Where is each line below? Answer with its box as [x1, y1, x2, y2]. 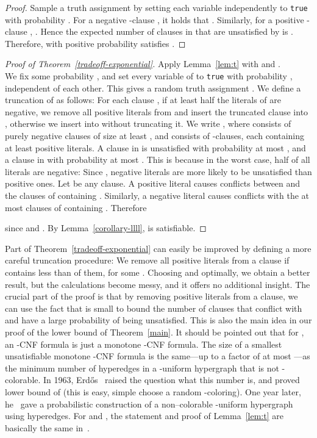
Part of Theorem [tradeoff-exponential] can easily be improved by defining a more [5, 242, 312, 254]
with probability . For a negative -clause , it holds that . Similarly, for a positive [5, 13, 304, 26]
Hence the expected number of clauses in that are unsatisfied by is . [40, 25, 293, 38]
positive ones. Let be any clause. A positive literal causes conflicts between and [5, 177, 301, 190]
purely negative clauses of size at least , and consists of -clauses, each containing [5, 129, 305, 142]
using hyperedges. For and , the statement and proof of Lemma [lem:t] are [5, 409, 283, 422]
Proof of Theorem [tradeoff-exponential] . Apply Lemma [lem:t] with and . [5, 57, 280, 70]
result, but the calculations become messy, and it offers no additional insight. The [5, 278, 310, 290]
